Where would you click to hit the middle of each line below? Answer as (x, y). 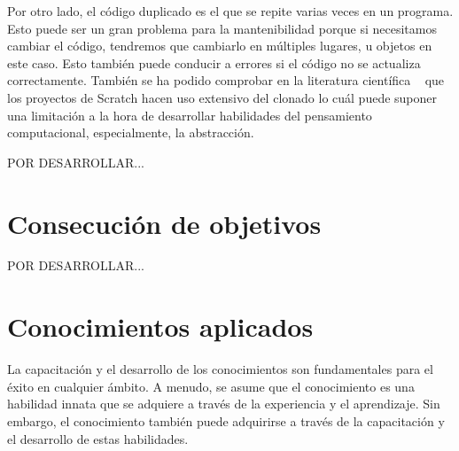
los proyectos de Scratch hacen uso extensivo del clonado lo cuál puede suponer (222, 97)
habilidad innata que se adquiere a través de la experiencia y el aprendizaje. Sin (224, 404)
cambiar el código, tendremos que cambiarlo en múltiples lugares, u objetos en (220, 46)
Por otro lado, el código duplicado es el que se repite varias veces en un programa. (230, 11)
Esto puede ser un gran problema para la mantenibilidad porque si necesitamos (222, 28)
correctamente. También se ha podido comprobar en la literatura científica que (226, 80)
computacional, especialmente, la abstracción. (131, 132)
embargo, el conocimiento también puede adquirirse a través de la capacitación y (226, 420)
